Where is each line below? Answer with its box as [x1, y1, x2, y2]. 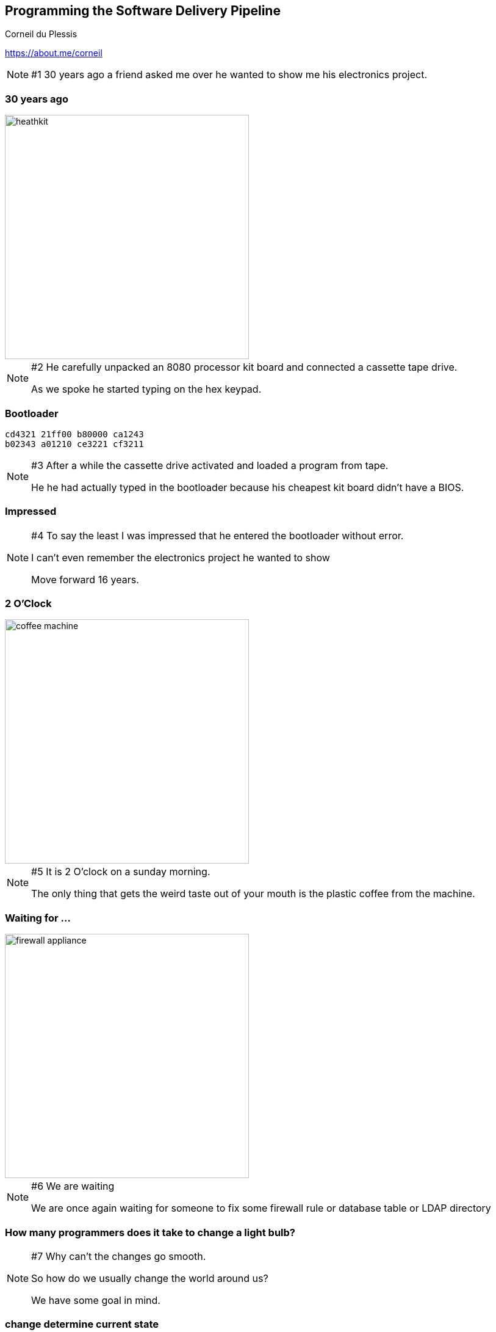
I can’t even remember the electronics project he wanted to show [31, 551, 330, 564]
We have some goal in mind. [31, 1294, 160, 1306]
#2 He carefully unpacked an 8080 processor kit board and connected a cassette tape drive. [31, 361, 458, 374]
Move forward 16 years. [31, 573, 139, 586]
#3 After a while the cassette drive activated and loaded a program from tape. [31, 459, 389, 471]
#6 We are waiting [31, 1180, 115, 1193]
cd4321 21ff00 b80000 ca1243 [5, 429, 144, 439]
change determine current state [5, 1318, 159, 1331]
